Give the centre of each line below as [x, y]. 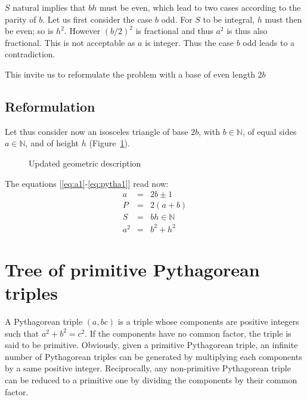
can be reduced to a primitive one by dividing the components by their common [151, 380]
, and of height [52, 143]
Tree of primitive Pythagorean [132, 269]
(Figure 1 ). [109, 143]
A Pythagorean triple [44, 321]
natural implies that [49, 7]
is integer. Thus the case [189, 42]
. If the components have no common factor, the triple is [188, 333]
